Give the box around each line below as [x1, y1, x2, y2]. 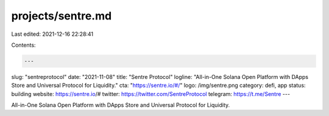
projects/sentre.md [11, 9, 112, 22]
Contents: [11, 41, 36, 49]
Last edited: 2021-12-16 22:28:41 [11, 30, 94, 38]
